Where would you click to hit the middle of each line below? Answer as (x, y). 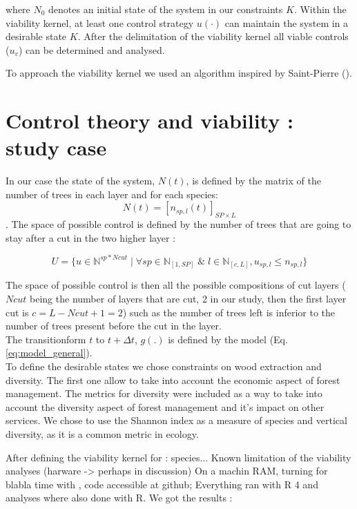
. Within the (320, 9)
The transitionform (46, 339)
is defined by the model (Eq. (228, 339)
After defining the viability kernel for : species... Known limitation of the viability (178, 457)
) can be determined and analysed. (92, 49)
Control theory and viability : (149, 121)
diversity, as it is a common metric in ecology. (102, 434)
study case (56, 147)
